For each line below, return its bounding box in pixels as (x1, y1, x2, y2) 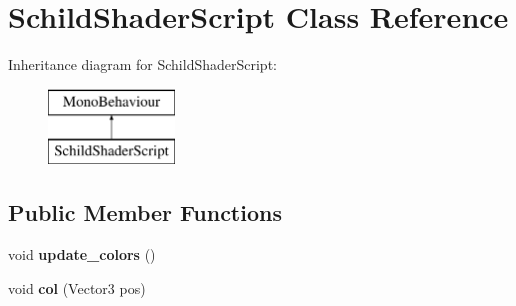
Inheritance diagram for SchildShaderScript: (8, 54, 277, 75)
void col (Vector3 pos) (8, 277, 146, 298)
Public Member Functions (8, 197, 282, 228)
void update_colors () (8, 244, 156, 265)
